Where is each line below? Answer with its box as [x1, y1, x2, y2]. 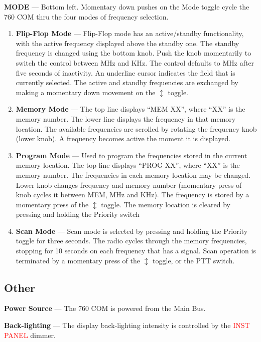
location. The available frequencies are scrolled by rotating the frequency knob [16, 123, 257, 134]
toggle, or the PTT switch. [153, 255, 235, 265]
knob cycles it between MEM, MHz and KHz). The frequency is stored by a [16, 189, 249, 200]
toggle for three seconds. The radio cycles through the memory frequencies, [16, 235, 247, 246]
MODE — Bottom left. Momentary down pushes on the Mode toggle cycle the [4, 2, 249, 12]
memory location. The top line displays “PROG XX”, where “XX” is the [16, 160, 240, 170]
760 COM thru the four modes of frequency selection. [4, 11, 169, 22]
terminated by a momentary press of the [16, 255, 140, 265]
